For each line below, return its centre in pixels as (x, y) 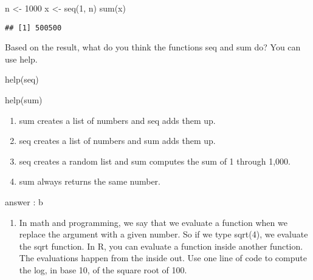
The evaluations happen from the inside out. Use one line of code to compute (163, 258)
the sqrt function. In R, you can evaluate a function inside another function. (161, 246)
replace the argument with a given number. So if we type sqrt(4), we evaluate (163, 234)
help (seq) (22, 79)
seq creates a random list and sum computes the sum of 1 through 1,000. (155, 161)
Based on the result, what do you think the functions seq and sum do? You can (153, 47)
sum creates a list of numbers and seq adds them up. (117, 120)
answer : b (24, 202)
